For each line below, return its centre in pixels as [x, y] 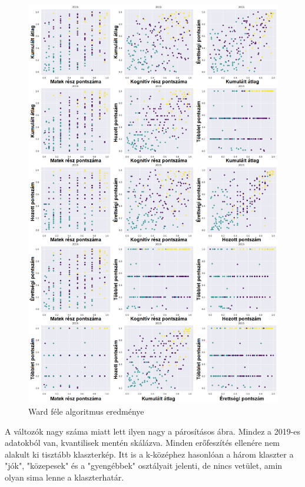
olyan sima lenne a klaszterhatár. [64, 477]
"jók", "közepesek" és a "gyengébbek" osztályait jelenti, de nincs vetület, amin [144, 466]
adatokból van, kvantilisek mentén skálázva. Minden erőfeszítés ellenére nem [142, 443]
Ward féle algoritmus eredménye [86, 411]
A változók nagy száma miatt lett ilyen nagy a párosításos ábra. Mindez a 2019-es [153, 431]
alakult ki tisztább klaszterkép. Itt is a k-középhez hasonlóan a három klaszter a [149, 454]
